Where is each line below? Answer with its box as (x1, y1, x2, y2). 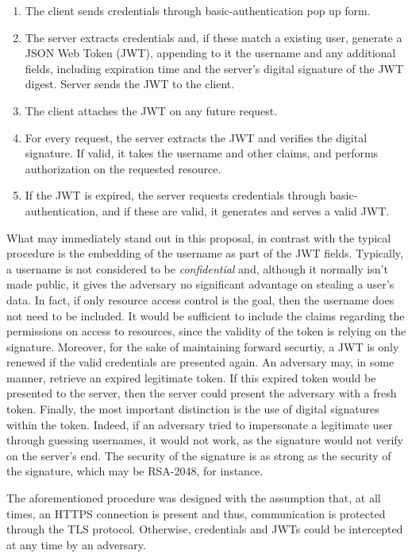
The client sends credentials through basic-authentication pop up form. (25, 2, 371, 18)
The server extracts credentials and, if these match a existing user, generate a (25, 29, 402, 45)
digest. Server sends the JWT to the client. (25, 76, 235, 92)
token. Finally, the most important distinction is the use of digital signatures (6, 401, 379, 417)
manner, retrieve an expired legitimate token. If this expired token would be (6, 369, 376, 386)
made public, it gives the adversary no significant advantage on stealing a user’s (6, 276, 395, 293)
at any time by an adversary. (6, 536, 146, 552)
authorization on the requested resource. (25, 160, 221, 176)
